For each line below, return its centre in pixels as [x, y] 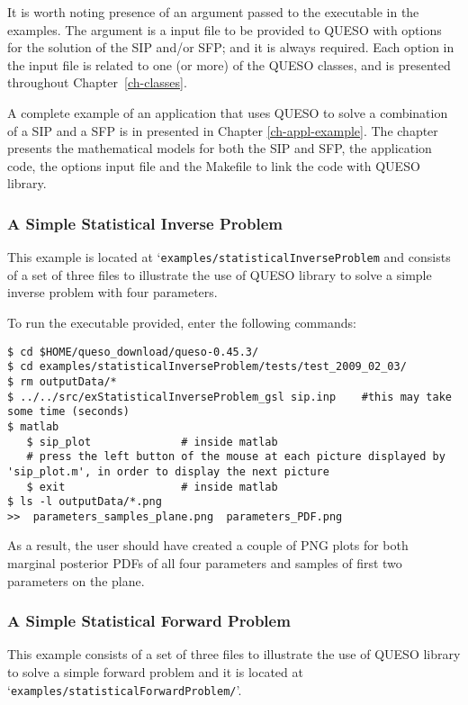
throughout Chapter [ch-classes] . [97, 82]
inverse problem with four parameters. [112, 292]
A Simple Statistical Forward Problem [149, 621]
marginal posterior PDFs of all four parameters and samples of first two [205, 563]
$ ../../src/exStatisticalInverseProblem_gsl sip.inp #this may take [229, 397]
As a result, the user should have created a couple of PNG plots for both [208, 545]
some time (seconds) [69, 412]
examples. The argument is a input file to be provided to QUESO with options [225, 29]
